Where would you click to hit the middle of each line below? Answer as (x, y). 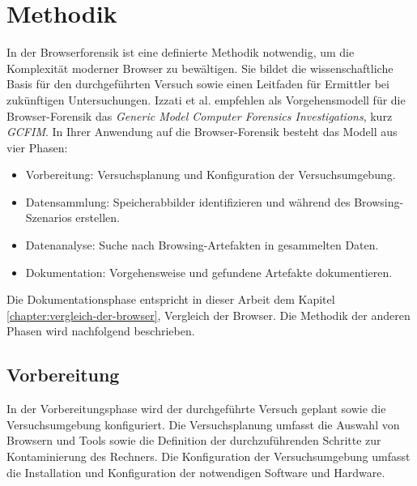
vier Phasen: (37, 147)
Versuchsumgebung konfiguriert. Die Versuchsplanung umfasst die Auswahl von (203, 424)
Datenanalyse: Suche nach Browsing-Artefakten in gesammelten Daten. (202, 245)
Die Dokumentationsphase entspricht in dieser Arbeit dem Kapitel (171, 299)
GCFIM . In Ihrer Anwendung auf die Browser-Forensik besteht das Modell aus (202, 132)
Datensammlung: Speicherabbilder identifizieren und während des (188, 201)
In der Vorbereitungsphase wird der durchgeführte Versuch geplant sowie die (196, 409)
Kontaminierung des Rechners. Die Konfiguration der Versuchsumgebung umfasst (208, 456)
